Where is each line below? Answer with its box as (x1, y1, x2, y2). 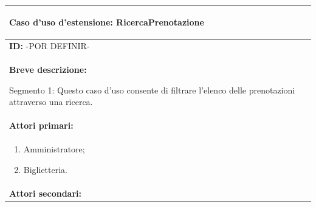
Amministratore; (23, 143, 85, 155)
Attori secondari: (9, 186, 81, 199)
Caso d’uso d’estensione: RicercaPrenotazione (9, 15, 204, 28)
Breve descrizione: (9, 63, 87, 76)
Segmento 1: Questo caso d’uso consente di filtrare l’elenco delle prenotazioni (9, 83, 295, 96)
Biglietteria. (23, 163, 67, 175)
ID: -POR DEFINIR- (9, 39, 90, 52)
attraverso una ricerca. (9, 95, 93, 108)
